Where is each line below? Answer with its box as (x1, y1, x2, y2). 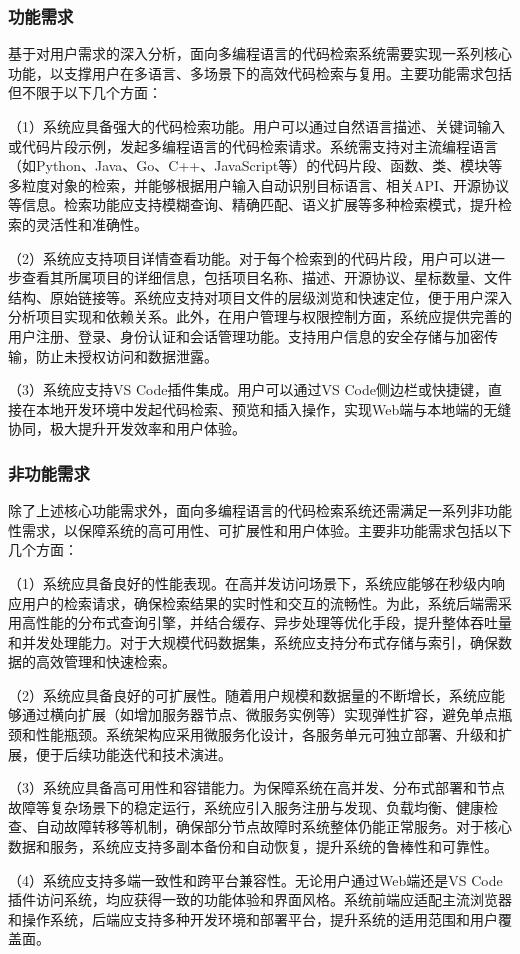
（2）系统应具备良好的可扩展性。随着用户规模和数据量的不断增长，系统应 (8, 684, 491, 705)
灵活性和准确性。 (35, 213, 148, 234)
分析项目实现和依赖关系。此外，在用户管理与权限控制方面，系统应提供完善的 (8, 306, 512, 327)
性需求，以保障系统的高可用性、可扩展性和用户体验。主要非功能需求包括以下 (8, 519, 512, 540)
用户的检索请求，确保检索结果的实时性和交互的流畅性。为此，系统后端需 (21, 592, 498, 613)
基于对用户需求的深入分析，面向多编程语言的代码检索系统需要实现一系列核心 (8, 43, 512, 64)
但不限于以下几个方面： (8, 82, 162, 103)
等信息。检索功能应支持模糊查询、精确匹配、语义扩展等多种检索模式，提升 (8, 194, 498, 215)
